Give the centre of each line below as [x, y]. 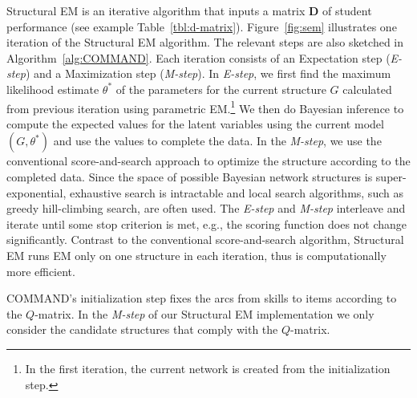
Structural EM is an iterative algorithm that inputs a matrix [156, 10]
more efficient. [41, 271]
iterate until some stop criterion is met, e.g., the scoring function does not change [207, 223]
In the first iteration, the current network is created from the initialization [208, 368]
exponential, [36, 192]
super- [391, 177]
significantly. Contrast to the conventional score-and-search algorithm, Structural [205, 240]
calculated [367, 89]
